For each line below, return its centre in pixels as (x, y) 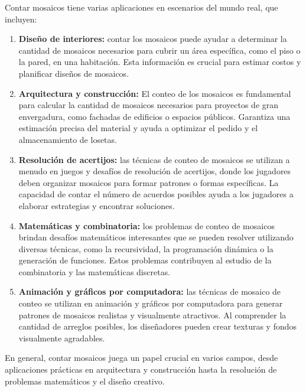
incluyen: (21, 19)
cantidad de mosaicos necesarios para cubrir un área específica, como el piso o (159, 50)
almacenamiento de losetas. (68, 139)
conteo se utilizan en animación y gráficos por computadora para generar (151, 303)
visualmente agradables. (62, 338)
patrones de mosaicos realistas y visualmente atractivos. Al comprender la (152, 315)
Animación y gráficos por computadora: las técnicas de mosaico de (150, 291)
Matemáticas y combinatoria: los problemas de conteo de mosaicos (147, 225)
